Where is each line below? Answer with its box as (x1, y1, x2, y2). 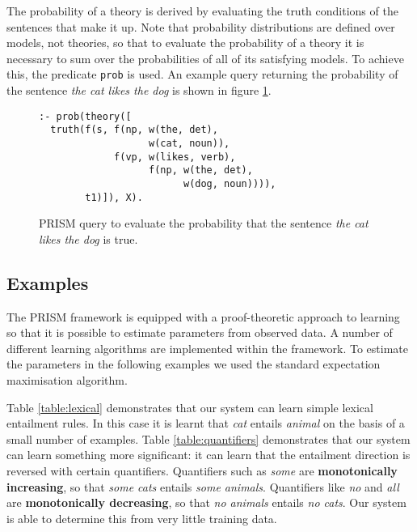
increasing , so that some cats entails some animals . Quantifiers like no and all (6, 478, 399, 495)
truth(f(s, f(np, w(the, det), (50, 124, 218, 136)
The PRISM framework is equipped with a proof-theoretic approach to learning (6, 308, 400, 325)
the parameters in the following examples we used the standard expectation (6, 355, 381, 372)
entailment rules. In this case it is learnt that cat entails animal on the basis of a (6, 415, 405, 432)
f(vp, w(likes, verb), (114, 151, 236, 163)
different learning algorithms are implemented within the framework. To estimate (6, 339, 408, 356)
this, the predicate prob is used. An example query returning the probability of (6, 66, 398, 83)
